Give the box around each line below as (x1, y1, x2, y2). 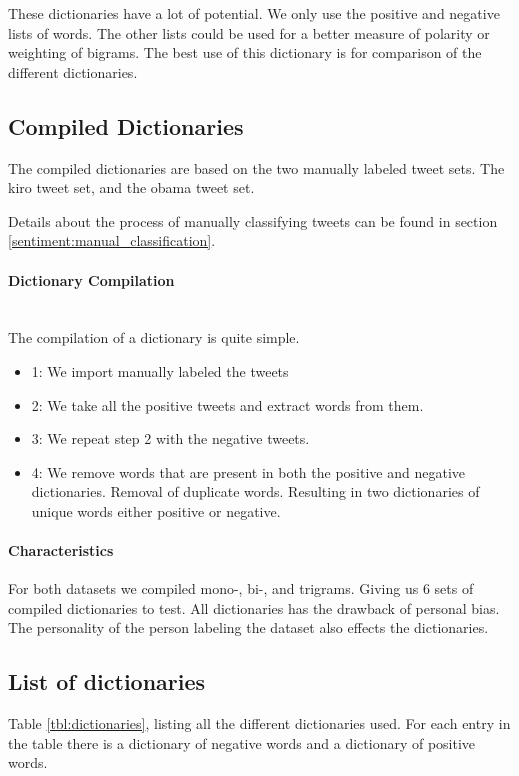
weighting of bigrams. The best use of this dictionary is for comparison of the (8, 42, 482, 63)
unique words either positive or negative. (31, 500, 281, 521)
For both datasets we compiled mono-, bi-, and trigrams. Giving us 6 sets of (8, 578, 474, 599)
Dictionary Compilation (8, 269, 175, 290)
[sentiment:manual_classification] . (8, 230, 216, 251)
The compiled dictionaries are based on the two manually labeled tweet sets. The (8, 157, 505, 178)
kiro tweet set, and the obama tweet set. (8, 177, 255, 198)
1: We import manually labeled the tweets (31, 360, 289, 381)
